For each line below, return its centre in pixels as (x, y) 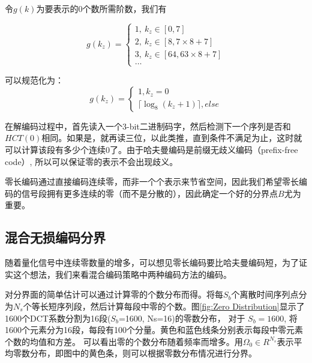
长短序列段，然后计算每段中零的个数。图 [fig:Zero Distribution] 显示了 (172, 306)
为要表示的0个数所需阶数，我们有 (101, 8)
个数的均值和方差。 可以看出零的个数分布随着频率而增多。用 (124, 341)
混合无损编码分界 (55, 237)
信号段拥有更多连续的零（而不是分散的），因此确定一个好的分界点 (149, 193)
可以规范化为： (34, 80)
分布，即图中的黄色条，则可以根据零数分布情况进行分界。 (143, 353)
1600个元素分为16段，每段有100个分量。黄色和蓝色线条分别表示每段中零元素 (154, 330)
